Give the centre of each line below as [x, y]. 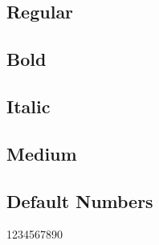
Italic [29, 106]
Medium [42, 153]
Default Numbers [80, 200]
